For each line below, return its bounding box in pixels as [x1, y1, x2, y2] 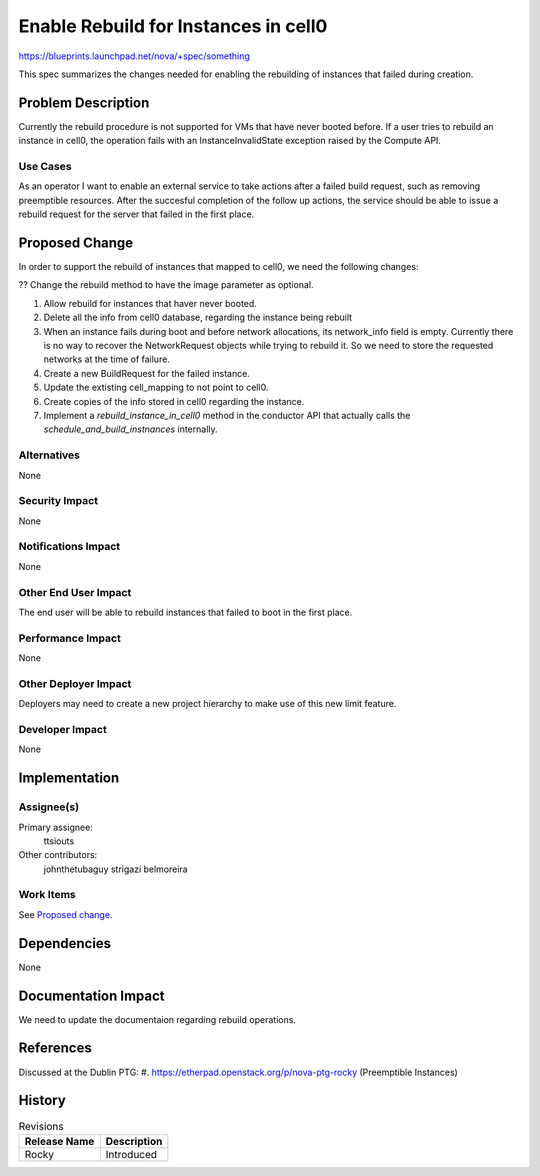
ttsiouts [43, 835, 75, 847]
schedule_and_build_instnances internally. [43, 423, 219, 435]
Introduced [105, 1147, 158, 1161]
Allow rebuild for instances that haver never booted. [43, 297, 257, 309]
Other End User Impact [18, 585, 132, 599]
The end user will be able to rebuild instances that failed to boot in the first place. [18, 606, 353, 618]
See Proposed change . [18, 908, 113, 920]
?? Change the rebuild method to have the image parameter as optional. [18, 279, 314, 291]
